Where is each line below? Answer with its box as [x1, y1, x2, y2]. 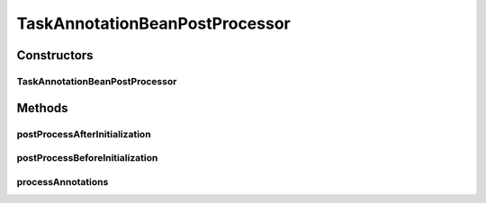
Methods [16, 100, 68, 116]
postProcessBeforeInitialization [16, 152, 158, 164]
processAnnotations [16, 175, 109, 188]
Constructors [16, 48, 94, 63]
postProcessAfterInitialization [16, 128, 152, 140]
